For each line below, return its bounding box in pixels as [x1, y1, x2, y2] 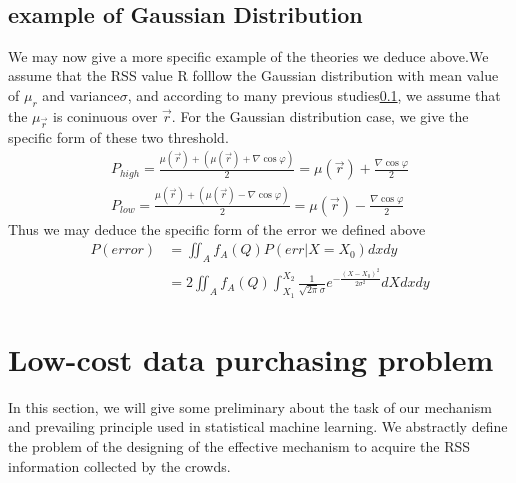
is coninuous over [52, 105, 158, 126]
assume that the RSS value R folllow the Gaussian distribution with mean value [8, 65, 499, 86]
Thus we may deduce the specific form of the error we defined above [8, 218, 426, 239]
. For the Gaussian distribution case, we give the [171, 105, 469, 126]
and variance [42, 84, 120, 105]
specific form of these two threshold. [8, 126, 229, 147]
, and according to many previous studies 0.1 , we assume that [127, 84, 501, 105]
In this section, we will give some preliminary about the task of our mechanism [8, 396, 492, 417]
